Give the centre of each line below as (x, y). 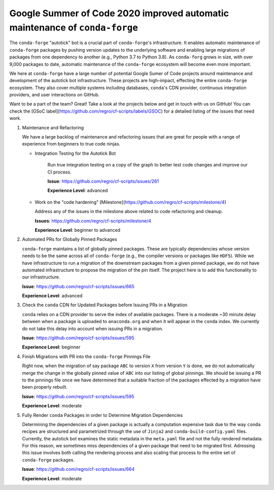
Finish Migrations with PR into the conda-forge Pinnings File (86, 356)
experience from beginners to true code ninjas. (71, 144)
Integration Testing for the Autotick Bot (75, 153)
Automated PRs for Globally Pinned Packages (70, 239)
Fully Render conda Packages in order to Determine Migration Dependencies (102, 415)
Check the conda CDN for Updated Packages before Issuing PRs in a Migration (105, 305)
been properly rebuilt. (45, 387)
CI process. (59, 172)
